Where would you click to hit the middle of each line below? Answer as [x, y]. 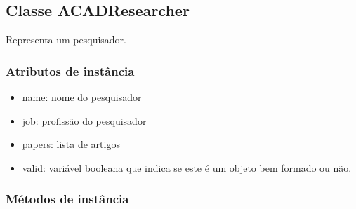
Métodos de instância [67, 199]
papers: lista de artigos [71, 144]
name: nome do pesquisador [82, 97]
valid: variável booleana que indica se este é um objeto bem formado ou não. [187, 167]
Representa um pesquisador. [66, 40]
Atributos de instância [70, 70]
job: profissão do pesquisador [84, 120]
